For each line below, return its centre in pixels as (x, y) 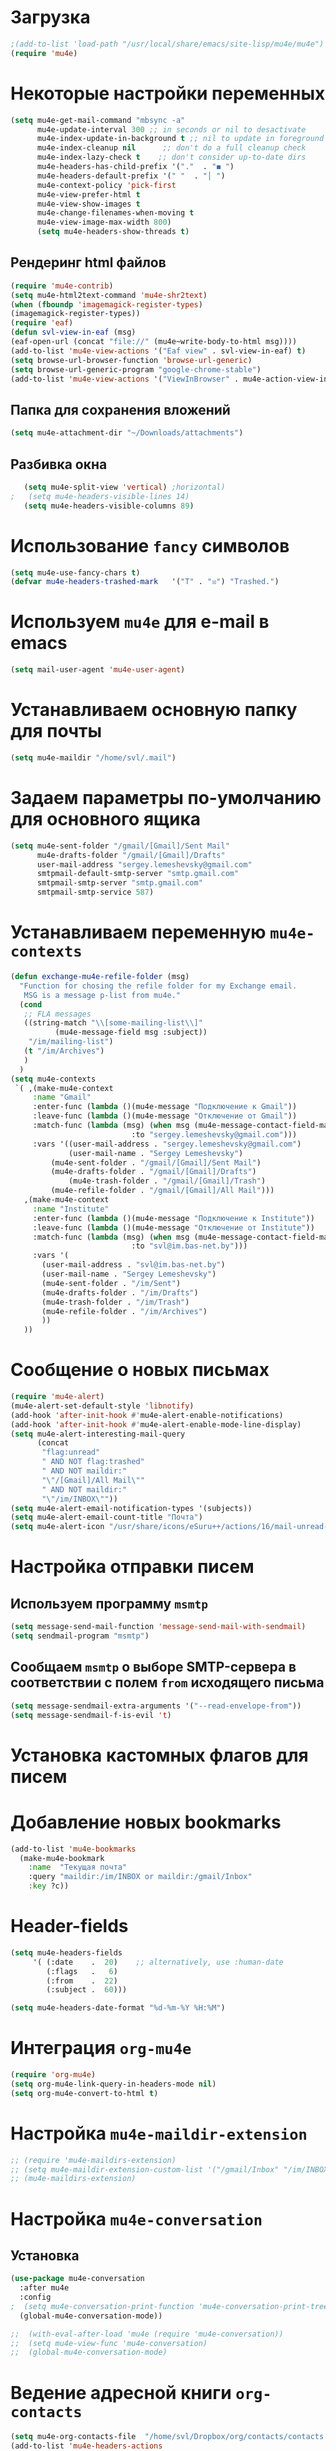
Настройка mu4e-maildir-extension (159, 2133)
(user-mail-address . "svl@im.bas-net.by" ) (133, 1265)
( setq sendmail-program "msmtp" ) (80, 1636)
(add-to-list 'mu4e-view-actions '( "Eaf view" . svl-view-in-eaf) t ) (158, 351)
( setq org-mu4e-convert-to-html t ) (84, 2093)
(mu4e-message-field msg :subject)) (131, 1032)
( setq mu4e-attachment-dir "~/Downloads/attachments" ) (127, 433)
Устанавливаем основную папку (154, 710)
